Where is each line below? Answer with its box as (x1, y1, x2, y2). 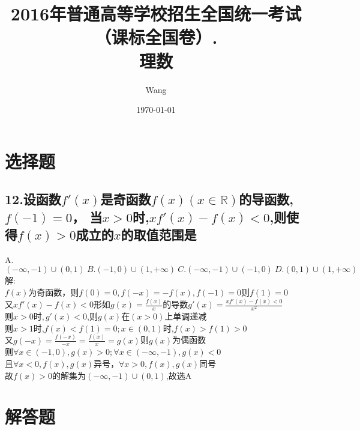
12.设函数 (5, 190, 61, 208)
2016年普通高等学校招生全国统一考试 (10, 1, 302, 26)
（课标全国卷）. (94, 25, 218, 49)
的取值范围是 (121, 225, 197, 244)
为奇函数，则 (28, 286, 79, 298)
